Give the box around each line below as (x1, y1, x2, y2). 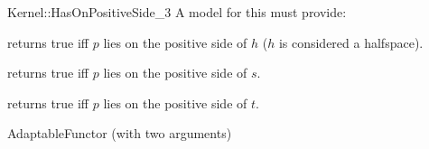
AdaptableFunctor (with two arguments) (7, 124, 232, 143)
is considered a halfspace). (278, 33, 424, 51)
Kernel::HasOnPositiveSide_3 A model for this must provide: (7, 3, 347, 21)
